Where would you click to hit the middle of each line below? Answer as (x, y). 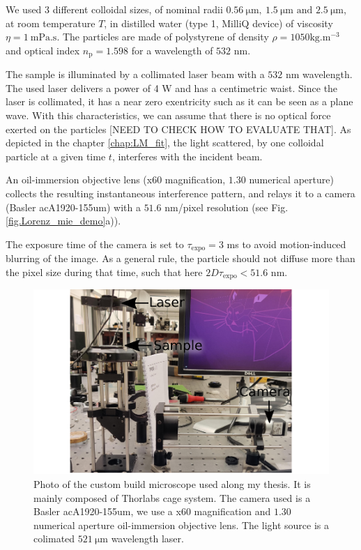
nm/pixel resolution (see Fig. (226, 207)
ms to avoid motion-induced (286, 244)
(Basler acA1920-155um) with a (73, 207)
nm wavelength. (319, 74)
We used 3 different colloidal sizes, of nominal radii (114, 9)
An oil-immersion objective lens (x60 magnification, (116, 179)
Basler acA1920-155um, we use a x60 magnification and (152, 511)
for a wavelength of (172, 50)
